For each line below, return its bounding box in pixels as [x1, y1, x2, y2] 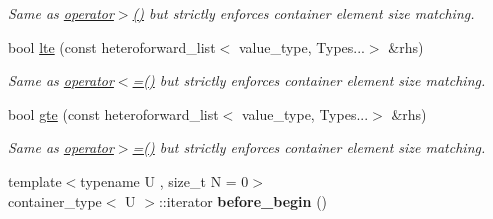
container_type [8, 190, 102, 211]
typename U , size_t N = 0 [80, 170, 249, 191]
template [8, 170, 62, 191]
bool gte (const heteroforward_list [8, 103, 219, 124]
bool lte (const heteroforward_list [8, 36, 216, 57]
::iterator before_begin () [158, 190, 328, 211]
